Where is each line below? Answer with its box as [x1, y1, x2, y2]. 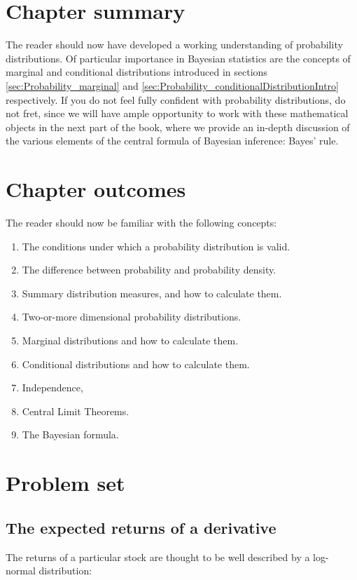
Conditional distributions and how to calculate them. [22, 356, 250, 371]
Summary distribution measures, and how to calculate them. [22, 285, 282, 300]
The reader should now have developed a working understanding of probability [6, 37, 343, 52]
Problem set [6, 468, 125, 497]
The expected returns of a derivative [6, 516, 276, 538]
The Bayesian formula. [22, 427, 119, 442]
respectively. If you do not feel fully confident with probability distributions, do [6, 92, 346, 107]
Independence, [22, 380, 83, 395]
